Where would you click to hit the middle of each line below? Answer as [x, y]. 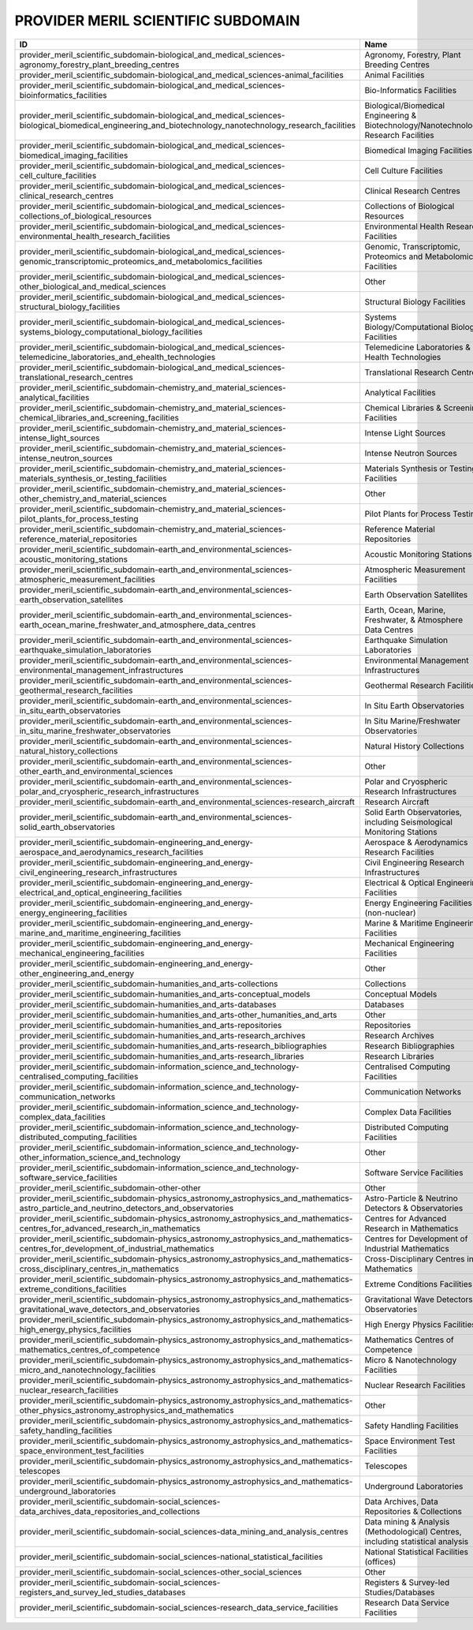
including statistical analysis [417, 1541]
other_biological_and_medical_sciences [93, 286]
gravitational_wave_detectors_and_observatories [110, 1309]
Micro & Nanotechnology [411, 1359]
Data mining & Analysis [407, 1521]
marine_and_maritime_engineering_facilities [100, 933]
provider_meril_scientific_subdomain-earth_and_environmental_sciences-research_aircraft [187, 802]
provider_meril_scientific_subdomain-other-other [110, 1187]
